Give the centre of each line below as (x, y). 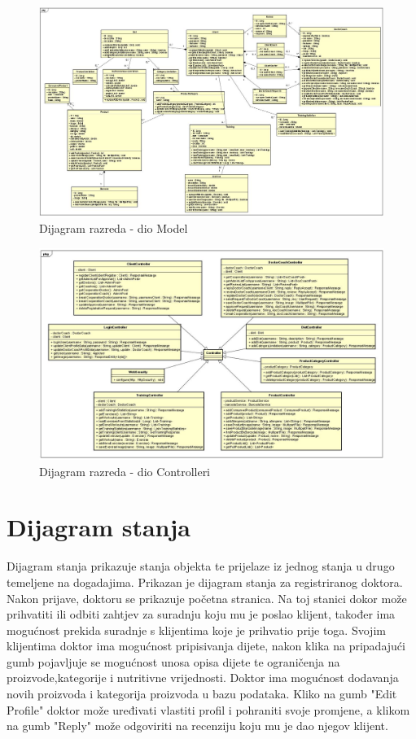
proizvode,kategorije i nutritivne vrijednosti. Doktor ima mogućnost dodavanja (203, 678)
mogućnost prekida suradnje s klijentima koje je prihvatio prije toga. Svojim (196, 630)
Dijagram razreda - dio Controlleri (125, 471)
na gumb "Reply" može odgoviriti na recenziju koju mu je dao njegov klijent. (197, 726)
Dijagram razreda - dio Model (114, 228)
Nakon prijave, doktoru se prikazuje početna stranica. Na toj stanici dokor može (207, 598)
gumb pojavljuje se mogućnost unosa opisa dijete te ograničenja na (173, 661)
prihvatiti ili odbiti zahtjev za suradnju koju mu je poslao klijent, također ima (201, 614)
